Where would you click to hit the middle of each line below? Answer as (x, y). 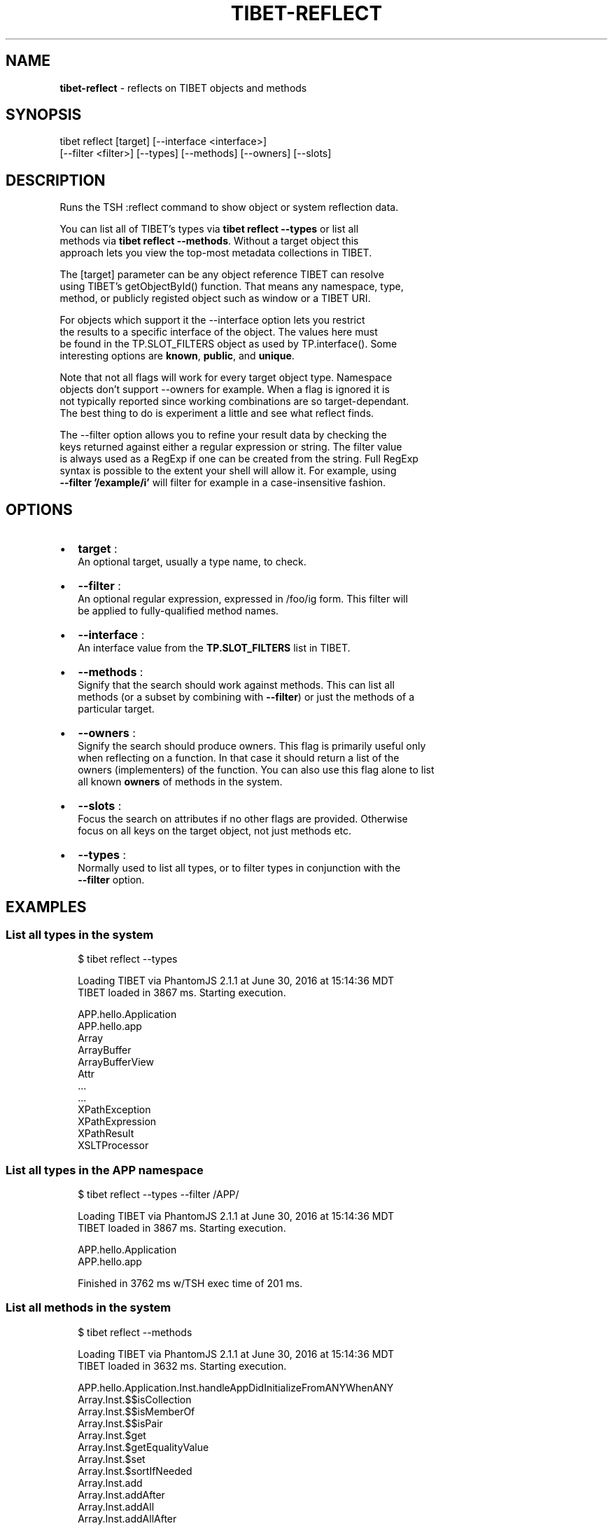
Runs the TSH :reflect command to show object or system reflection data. (229, 207)
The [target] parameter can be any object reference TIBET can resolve (222, 275)
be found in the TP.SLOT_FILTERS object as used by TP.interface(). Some (228, 344)
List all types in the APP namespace (105, 1170)
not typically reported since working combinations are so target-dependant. (234, 401)
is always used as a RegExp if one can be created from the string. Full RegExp (239, 459)
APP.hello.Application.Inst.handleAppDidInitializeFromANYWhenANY (236, 1387)
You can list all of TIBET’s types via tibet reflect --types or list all (209, 229)
